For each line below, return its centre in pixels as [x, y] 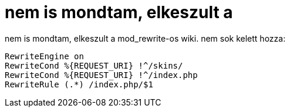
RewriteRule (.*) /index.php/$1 [79, 84]
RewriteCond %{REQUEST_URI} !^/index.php [101, 75]
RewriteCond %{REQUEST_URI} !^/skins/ [94, 65]
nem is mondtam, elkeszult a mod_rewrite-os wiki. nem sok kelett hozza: [145, 38]
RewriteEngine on [44, 56]
